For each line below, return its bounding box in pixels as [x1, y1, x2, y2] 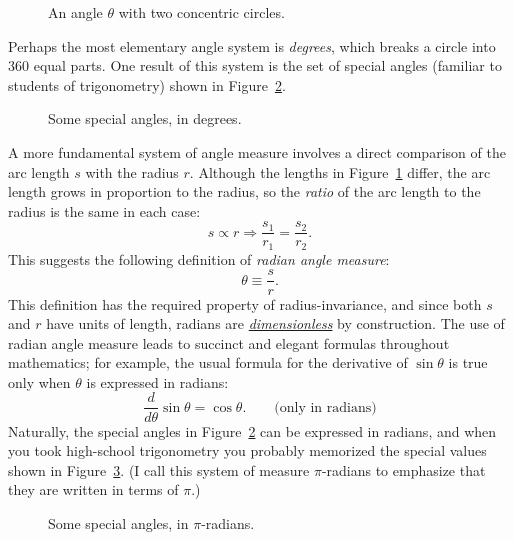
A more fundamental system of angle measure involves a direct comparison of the [8, 141, 506, 162]
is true [448, 352, 488, 373]
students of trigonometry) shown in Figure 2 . [8, 74, 286, 95]
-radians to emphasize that [321, 459, 486, 480]
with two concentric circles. [118, 2, 285, 22]
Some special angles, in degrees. [48, 108, 242, 129]
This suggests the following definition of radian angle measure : [8, 248, 390, 269]
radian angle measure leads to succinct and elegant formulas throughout [8, 332, 450, 353]
